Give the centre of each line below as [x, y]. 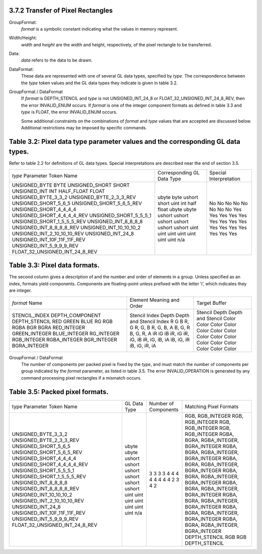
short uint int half [177, 203]
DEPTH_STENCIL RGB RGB [216, 537]
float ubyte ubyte [177, 209]
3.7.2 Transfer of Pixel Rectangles [61, 10]
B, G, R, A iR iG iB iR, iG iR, [159, 333]
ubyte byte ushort [178, 197]
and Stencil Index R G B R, [159, 321]
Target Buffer [212, 303]
